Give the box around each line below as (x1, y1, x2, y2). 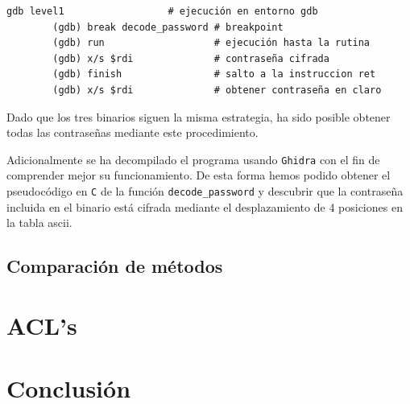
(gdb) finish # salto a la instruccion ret (52, 68, 376, 80)
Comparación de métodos (6, 254, 223, 278)
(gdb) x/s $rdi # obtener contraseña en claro (52, 84, 382, 96)
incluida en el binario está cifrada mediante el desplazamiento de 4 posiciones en (6, 198, 403, 215)
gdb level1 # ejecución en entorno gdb (6, 6, 318, 17)
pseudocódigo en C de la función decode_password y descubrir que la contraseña (6, 183, 404, 199)
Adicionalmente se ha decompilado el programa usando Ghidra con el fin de (6, 150, 380, 167)
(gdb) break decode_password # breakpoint (52, 21, 284, 33)
